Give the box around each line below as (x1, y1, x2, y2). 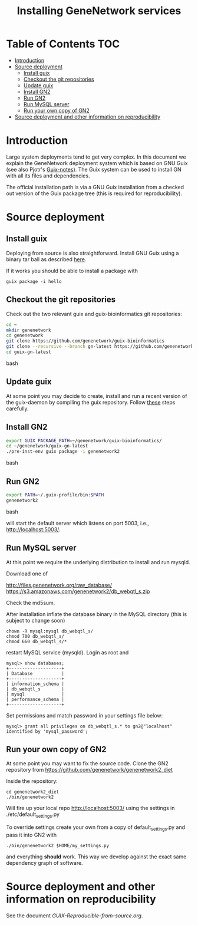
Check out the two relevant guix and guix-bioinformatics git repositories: (6, 310, 182, 317)
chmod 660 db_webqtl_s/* (6, 638, 67, 644)
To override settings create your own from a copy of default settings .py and (6, 824, 186, 832)
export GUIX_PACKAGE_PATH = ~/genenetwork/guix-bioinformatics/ (6, 437, 162, 443)
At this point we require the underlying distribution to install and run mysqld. (6, 558, 190, 565)
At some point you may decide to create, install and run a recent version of (6, 392, 187, 399)
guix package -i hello (6, 278, 62, 284)
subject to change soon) (6, 617, 65, 624)
